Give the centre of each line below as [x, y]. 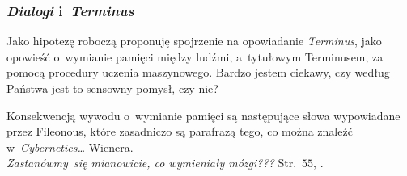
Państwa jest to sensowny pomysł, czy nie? [112, 88]
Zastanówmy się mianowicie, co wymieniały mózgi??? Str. [152, 163]
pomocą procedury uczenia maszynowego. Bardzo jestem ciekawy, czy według [198, 72]
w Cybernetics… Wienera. [70, 147]
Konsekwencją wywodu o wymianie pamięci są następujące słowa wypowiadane [203, 115]
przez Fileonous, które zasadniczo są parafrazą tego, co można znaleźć [180, 131]
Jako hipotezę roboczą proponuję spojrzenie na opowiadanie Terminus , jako [194, 41]
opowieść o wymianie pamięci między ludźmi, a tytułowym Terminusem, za [195, 56]
